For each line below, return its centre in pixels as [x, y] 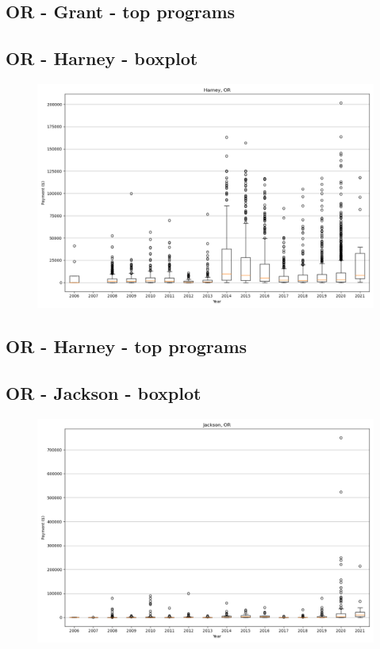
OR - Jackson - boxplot [104, 393]
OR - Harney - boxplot [102, 58]
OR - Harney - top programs [127, 346]
